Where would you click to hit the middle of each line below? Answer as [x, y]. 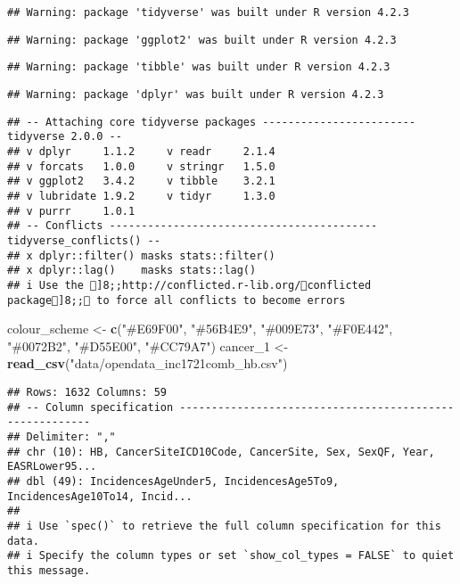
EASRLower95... [52, 467]
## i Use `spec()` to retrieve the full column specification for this [224, 526]
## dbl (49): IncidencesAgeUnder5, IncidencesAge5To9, [173, 481]
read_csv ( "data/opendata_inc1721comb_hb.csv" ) [148, 363]
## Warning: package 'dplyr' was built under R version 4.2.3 [196, 94]
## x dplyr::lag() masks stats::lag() [132, 271]
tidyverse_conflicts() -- [84, 240]
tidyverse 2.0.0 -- [65, 137]
